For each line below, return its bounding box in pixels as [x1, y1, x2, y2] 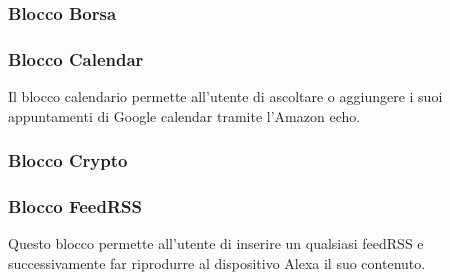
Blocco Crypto [8, 148, 128, 173]
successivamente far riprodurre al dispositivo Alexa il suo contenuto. [8, 252, 426, 273]
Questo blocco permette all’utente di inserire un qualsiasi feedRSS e [8, 233, 424, 254]
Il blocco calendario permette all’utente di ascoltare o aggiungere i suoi [8, 86, 443, 107]
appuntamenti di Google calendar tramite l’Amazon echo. [8, 105, 361, 126]
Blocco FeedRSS [8, 194, 142, 219]
